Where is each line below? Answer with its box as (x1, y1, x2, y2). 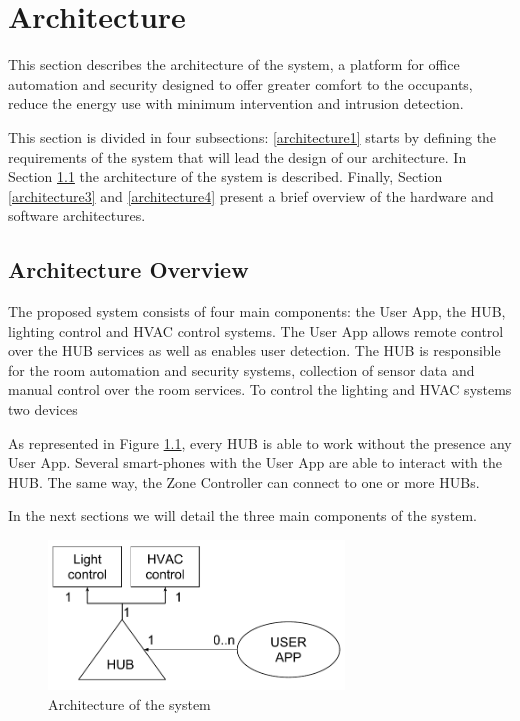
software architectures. (8, 205, 146, 226)
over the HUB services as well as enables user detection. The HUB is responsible (8, 340, 501, 361)
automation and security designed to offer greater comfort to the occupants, (8, 73, 473, 94)
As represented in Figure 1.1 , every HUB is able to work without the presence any (8, 432, 512, 453)
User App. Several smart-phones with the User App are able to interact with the (8, 452, 503, 473)
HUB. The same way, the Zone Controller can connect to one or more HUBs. (8, 471, 480, 492)
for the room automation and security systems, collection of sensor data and (8, 359, 475, 380)
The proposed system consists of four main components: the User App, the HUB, (8, 301, 506, 322)
